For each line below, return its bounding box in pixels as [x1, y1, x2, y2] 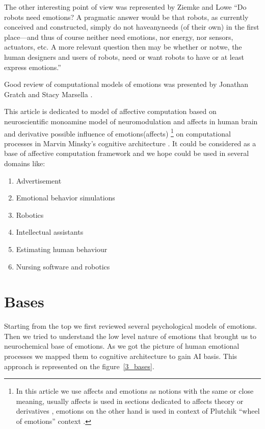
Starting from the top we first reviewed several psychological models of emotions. [4, 321, 257, 331]
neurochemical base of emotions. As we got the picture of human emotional [4, 341, 240, 351]
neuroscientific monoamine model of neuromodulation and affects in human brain [4, 116, 258, 126]
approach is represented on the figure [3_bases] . [4, 360, 154, 371]
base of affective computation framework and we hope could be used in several [4, 148, 249, 159]
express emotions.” [4, 61, 61, 72]
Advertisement [16, 175, 62, 186]
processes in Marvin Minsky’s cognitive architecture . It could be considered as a [4, 138, 256, 148]
